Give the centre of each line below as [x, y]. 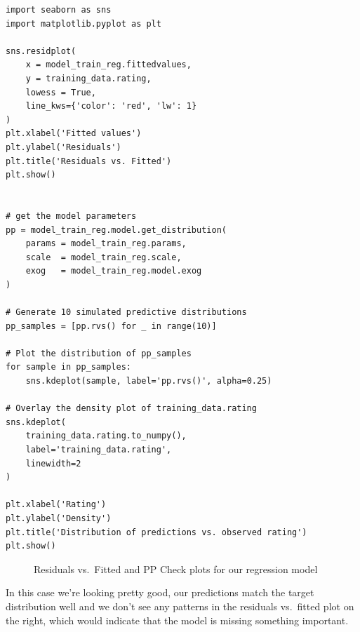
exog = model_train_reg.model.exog [114, 271]
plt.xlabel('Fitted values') [74, 134]
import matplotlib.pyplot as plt [84, 23]
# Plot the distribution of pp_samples [99, 353]
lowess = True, [61, 92]
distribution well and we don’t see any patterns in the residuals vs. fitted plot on [180, 606]
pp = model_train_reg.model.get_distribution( [116, 230]
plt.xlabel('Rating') [56, 505]
